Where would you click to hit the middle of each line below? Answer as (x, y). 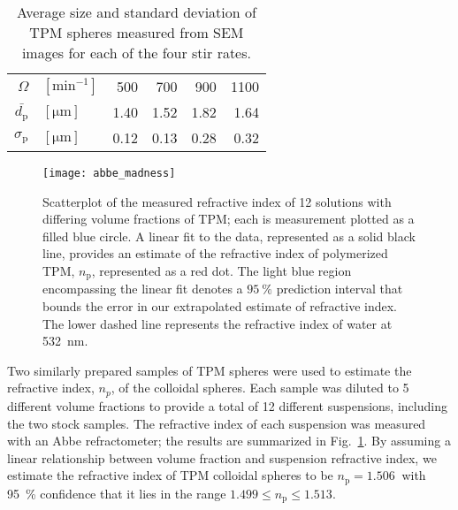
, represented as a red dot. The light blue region (221, 271)
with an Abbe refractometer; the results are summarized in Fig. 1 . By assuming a (229, 441)
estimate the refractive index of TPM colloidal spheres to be (170, 475)
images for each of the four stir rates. (136, 53)
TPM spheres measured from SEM (137, 32)
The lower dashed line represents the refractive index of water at (218, 323)
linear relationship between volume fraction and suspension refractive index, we (222, 457)
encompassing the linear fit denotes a (143, 289)
